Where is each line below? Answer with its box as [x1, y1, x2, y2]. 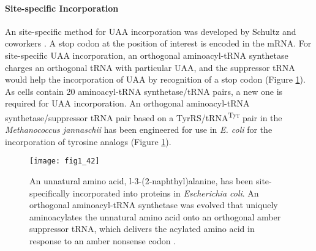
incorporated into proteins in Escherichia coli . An [72, 186, 259, 199]
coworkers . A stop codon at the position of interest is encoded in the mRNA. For [5, 37, 312, 50]
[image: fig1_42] [29, 157, 100, 166]
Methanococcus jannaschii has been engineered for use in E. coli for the [5, 123, 273, 136]
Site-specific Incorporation [5, 1, 119, 14]
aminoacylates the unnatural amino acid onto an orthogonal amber [29, 210, 281, 223]
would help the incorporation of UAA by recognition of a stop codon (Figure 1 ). [5, 73, 306, 86]
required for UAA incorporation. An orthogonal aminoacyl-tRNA [5, 97, 250, 110]
